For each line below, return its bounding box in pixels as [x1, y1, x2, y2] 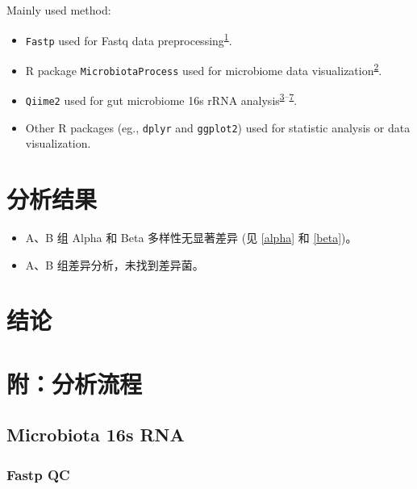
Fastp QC [6, 464, 70, 484]
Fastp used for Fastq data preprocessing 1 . [25, 29, 232, 48]
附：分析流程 [6, 366, 143, 399]
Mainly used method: [6, 2, 111, 18]
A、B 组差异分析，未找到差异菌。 [25, 256, 204, 273]
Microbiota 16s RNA [6, 422, 185, 447]
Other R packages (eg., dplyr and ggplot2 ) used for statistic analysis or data [25, 119, 411, 136]
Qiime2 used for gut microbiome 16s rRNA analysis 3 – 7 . [25, 90, 298, 108]
